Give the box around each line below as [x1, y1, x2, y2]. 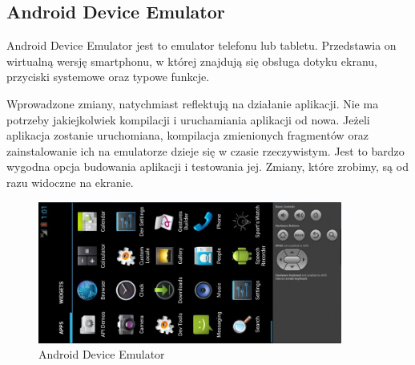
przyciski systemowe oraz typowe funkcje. [6, 68, 210, 85]
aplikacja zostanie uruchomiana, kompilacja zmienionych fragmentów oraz [6, 127, 369, 144]
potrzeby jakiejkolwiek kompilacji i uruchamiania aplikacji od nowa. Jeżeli [6, 111, 370, 128]
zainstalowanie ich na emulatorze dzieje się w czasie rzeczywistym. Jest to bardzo [6, 142, 405, 159]
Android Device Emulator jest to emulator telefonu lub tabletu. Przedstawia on [6, 37, 397, 54]
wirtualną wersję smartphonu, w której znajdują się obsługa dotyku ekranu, [6, 52, 377, 69]
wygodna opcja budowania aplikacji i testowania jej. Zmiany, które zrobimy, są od [6, 158, 409, 175]
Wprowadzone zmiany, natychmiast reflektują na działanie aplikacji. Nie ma [6, 95, 379, 112]
